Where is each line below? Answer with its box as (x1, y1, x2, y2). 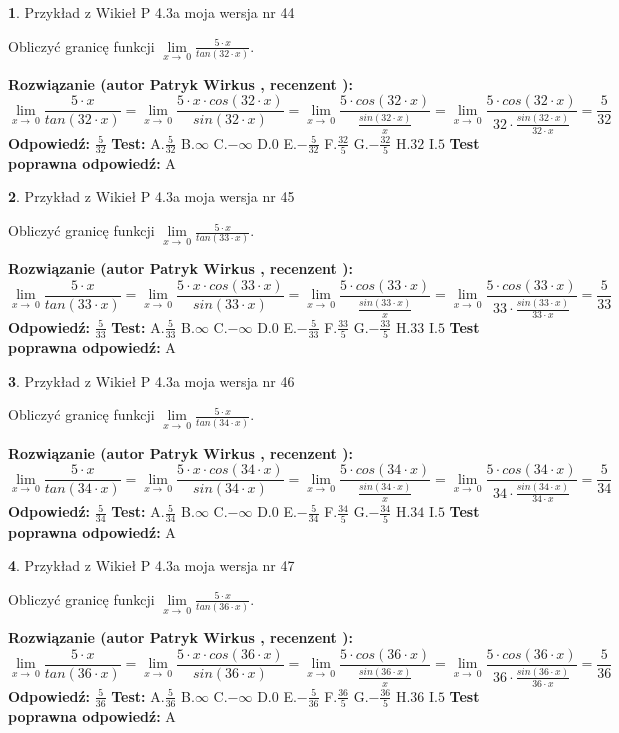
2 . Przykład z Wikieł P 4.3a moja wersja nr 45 (8, 186, 295, 207)
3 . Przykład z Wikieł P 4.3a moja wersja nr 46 (8, 370, 295, 391)
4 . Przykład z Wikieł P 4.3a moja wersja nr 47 (8, 555, 295, 576)
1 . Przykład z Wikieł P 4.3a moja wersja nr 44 (8, 2, 295, 22)
